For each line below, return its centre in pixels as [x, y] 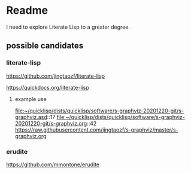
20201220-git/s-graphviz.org [51, 123]
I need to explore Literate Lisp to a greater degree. [68, 27]
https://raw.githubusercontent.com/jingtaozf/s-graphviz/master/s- [96, 130]
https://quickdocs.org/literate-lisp [48, 87]
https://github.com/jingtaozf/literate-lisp [56, 76]
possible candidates [45, 46]
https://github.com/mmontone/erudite [53, 164]
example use [31, 99]
